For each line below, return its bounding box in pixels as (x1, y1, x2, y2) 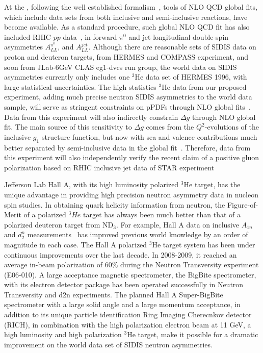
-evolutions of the (204, 121, 259, 132)
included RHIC (4, 31, 51, 42)
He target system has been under (152, 239, 255, 249)
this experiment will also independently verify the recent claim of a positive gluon (4, 152, 259, 163)
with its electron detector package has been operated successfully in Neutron (4, 279, 244, 290)
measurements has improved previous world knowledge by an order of (27, 229, 248, 240)
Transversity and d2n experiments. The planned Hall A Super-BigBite (4, 289, 223, 299)
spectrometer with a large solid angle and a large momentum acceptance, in (4, 299, 241, 310)
